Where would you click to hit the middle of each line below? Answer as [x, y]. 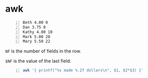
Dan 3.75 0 [34, 27]
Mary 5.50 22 [36, 41]
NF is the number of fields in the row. [43, 51]
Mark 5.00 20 [36, 37]
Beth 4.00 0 [35, 22]
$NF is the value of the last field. [38, 61]
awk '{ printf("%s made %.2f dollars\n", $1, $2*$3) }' [83, 70]
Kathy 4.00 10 [38, 32]
